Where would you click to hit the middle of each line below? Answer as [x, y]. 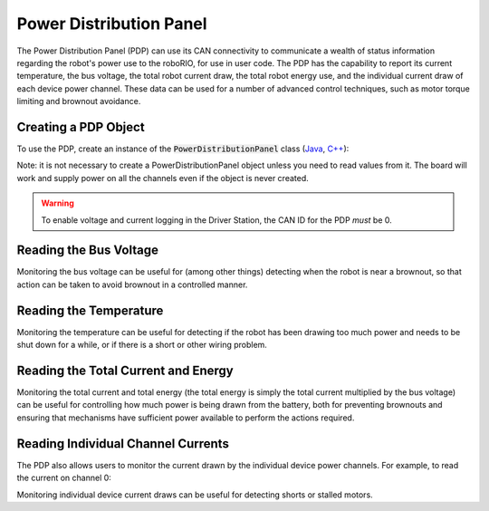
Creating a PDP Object [81, 127]
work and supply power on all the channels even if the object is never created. [163, 178]
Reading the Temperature [90, 310]
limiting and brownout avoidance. [79, 101]
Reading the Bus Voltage [87, 251]
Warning [58, 203]
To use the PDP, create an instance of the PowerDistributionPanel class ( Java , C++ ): [183, 149]
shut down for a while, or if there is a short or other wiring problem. [142, 345]
